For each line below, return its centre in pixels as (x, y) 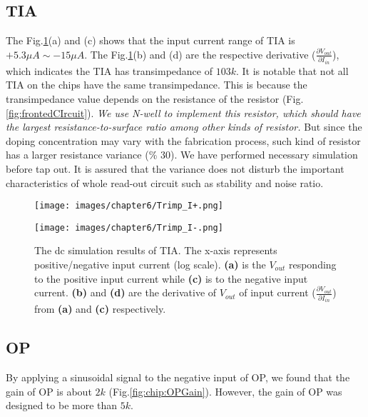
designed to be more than (62, 405)
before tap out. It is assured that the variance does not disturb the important (175, 168)
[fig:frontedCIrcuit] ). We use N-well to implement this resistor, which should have (183, 112)
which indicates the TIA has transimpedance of (109, 70)
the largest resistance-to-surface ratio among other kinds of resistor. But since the (184, 127)
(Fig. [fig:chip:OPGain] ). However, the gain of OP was (225, 391)
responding (312, 264)
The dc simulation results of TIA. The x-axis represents (156, 250)
